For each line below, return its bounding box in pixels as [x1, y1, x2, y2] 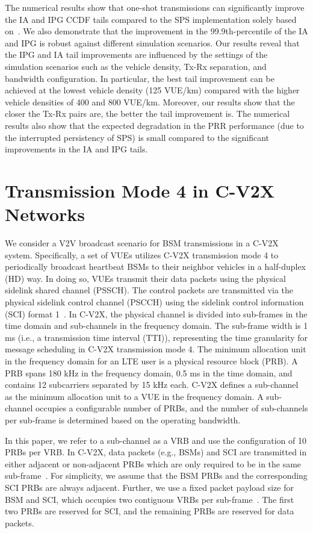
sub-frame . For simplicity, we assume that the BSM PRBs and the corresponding [5, 469, 308, 482]
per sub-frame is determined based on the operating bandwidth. [5, 413, 241, 426]
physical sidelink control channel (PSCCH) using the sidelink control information [5, 296, 304, 308]
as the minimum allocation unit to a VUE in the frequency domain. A [5, 390, 264, 402]
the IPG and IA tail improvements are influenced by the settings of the [5, 48, 268, 61]
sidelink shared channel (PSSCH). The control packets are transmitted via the [5, 284, 293, 296]
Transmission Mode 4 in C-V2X [5, 178, 275, 202]
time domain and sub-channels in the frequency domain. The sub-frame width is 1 [5, 319, 308, 332]
